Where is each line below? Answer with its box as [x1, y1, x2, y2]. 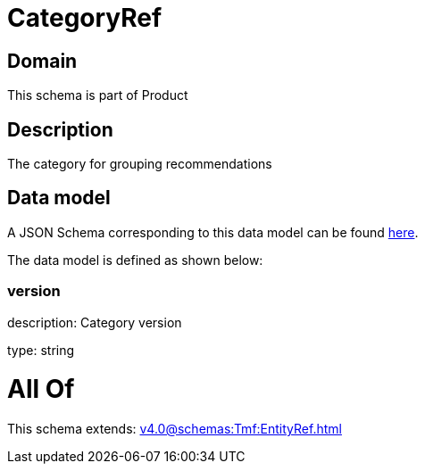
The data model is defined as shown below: [7, 252, 263, 268]
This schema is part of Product [7, 87, 188, 103]
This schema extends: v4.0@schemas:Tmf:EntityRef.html [7, 421, 342, 437]
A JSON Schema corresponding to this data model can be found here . [7, 224, 419, 240]
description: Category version [7, 314, 182, 330]
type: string [7, 342, 75, 358]
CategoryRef [7, 3, 162, 33]
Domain [7, 49, 78, 72]
